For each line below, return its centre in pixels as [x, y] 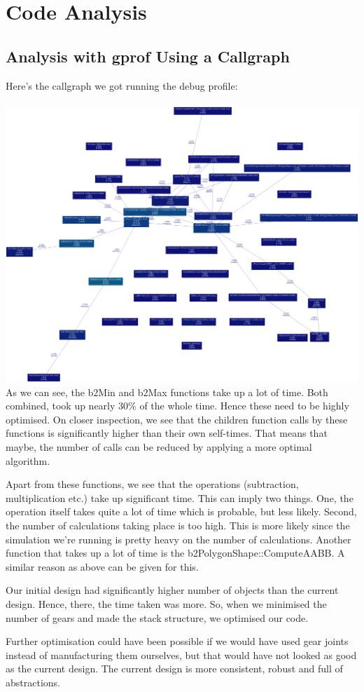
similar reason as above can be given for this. [102, 566]
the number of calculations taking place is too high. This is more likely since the [178, 525]
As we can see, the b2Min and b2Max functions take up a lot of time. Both [167, 392]
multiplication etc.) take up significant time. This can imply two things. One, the [180, 497]
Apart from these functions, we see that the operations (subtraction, [152, 484]
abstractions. [33, 682]
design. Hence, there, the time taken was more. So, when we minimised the [166, 603]
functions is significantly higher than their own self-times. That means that [167, 433]
